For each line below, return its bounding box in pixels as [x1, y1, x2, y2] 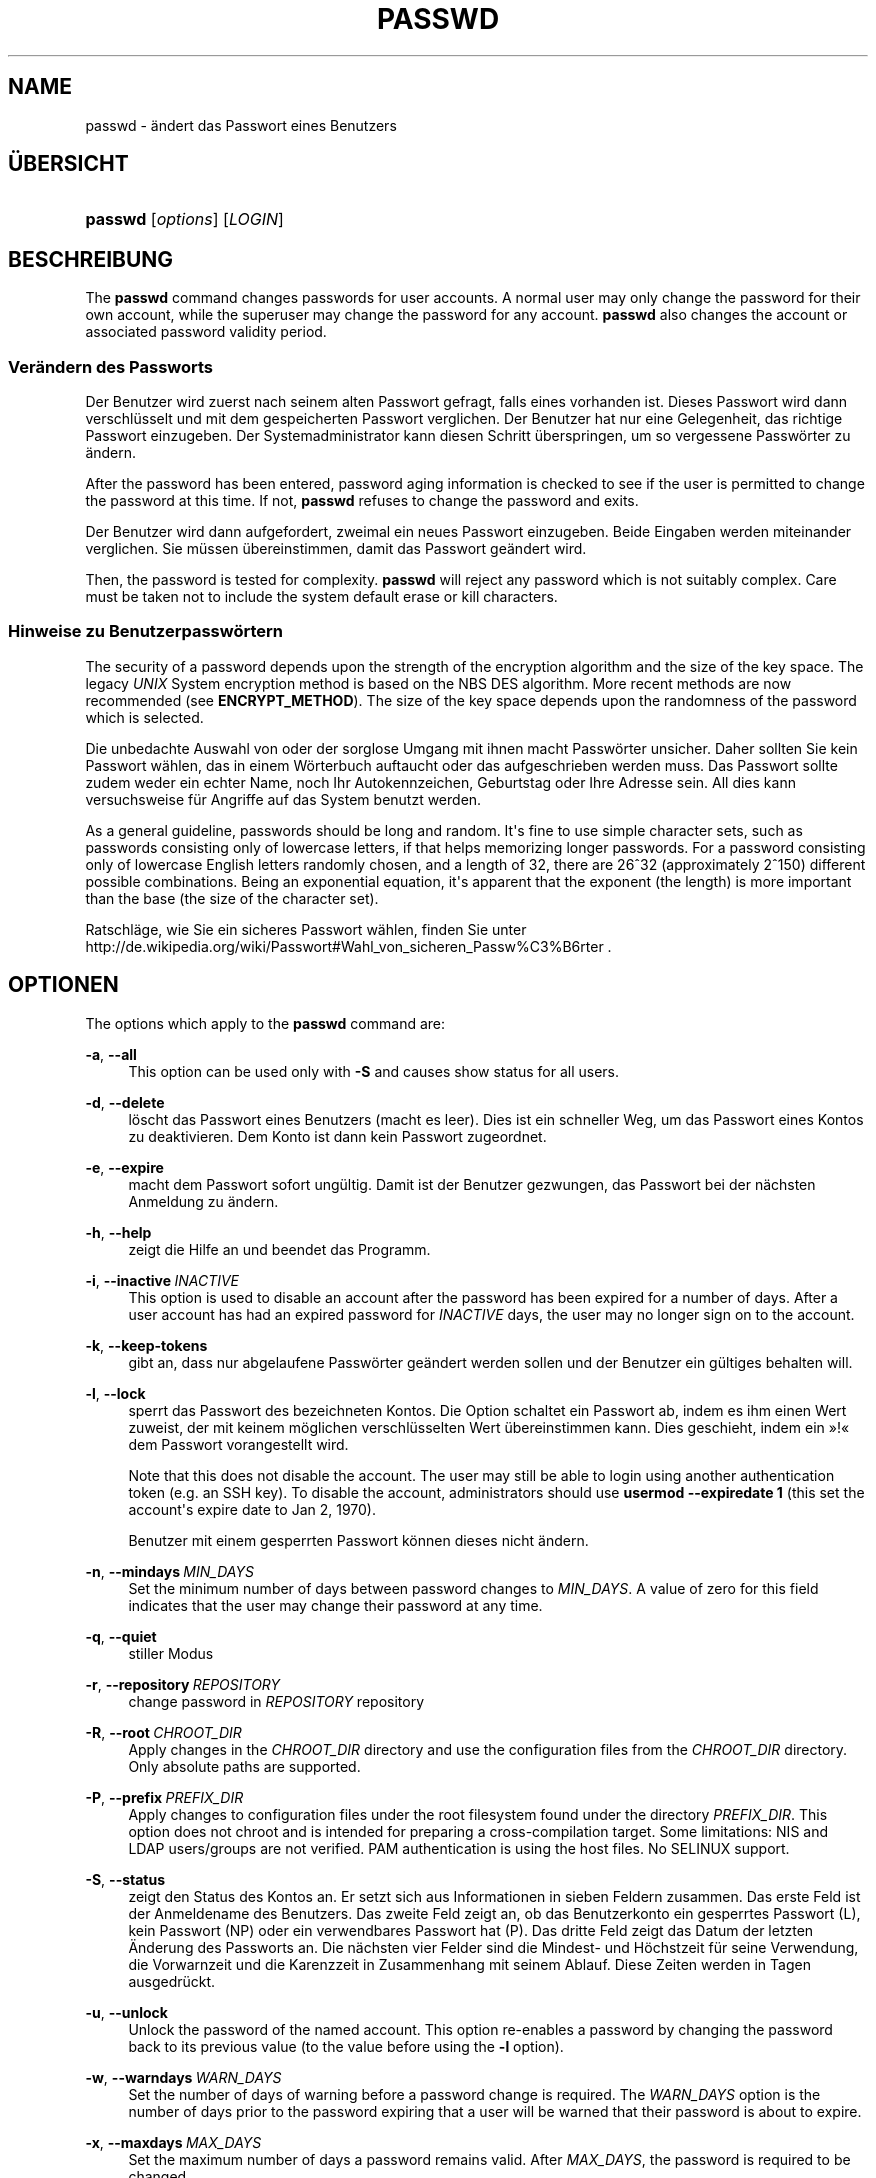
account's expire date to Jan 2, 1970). [128, 1500, 376, 1518]
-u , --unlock [85, 2003, 168, 2021]
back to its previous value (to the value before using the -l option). [128, 2037, 564, 2055]
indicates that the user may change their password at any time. [128, 1596, 543, 1614]
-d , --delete [85, 1093, 165, 1111]
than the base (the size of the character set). [85, 889, 379, 907]
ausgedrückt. [128, 1972, 216, 1990]
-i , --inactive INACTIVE [85, 1271, 240, 1289]
